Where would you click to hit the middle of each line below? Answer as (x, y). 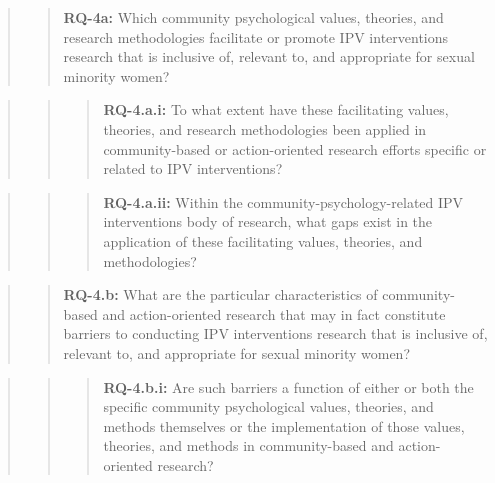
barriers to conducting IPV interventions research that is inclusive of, (275, 333)
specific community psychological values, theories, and (268, 406)
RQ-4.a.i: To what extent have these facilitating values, (276, 109)
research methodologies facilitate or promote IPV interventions (256, 36)
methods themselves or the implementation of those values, (284, 425)
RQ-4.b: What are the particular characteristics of (220, 294)
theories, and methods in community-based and (248, 445)
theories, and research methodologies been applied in (265, 128)
